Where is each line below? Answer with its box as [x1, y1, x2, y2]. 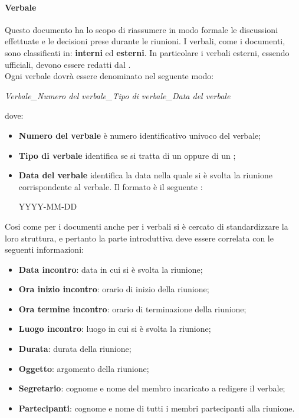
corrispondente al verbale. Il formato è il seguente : [18, 180, 203, 192]
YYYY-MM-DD [18, 200, 77, 213]
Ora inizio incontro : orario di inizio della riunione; [18, 283, 209, 295]
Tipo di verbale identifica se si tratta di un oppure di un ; [18, 149, 236, 161]
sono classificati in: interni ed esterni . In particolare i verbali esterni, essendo [5, 46, 290, 58]
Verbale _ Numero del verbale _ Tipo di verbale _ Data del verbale [5, 89, 231, 102]
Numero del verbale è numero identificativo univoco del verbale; [18, 129, 261, 141]
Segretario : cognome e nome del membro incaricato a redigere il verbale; [18, 382, 285, 394]
